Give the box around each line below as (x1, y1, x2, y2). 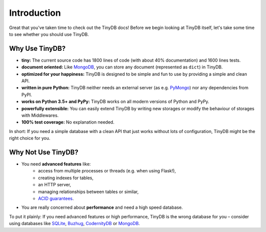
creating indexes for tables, (38, 175, 94, 181)
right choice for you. (9, 135, 51, 141)
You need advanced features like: (21, 161, 91, 167)
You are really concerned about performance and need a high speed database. (21, 204, 183, 210)
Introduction (9, 7, 61, 18)
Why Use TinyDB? (9, 44, 66, 53)
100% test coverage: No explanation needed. (21, 119, 115, 125)
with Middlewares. (21, 112, 59, 118)
